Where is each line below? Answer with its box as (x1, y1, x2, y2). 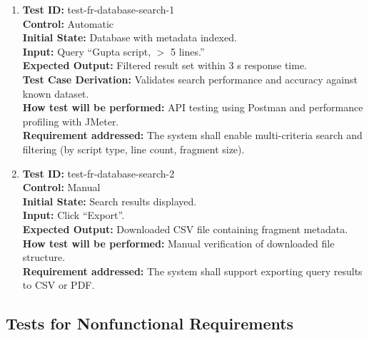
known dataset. (22, 86, 89, 101)
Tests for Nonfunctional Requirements (6, 312, 294, 334)
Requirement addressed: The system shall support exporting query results (22, 263, 363, 278)
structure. (22, 250, 66, 265)
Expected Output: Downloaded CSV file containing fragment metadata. (22, 221, 348, 236)
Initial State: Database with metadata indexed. (22, 30, 237, 45)
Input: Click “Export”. (22, 208, 125, 222)
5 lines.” (171, 43, 205, 58)
